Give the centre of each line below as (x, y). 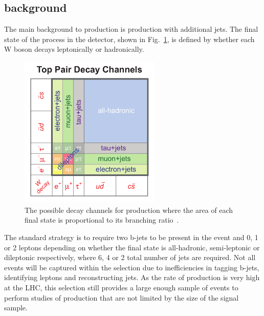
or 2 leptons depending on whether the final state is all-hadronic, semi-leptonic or (132, 247)
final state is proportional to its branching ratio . (102, 220)
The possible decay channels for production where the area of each (129, 210)
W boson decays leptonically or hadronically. (74, 49)
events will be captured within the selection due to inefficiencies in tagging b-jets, (132, 267)
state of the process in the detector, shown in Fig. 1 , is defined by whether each (129, 39)
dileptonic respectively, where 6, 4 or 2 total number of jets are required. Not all (130, 257)
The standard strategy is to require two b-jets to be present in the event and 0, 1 (131, 237)
